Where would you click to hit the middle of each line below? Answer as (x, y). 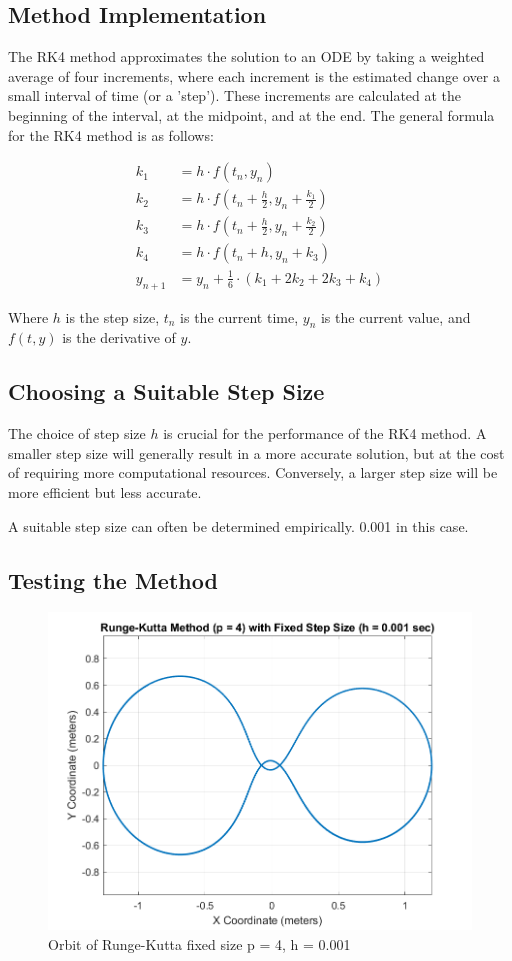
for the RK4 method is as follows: (111, 134)
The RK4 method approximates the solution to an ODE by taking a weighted (246, 56)
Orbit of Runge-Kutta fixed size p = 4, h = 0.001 (199, 943)
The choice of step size (77, 433)
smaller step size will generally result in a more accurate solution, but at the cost (256, 452)
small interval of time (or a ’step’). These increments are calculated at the (235, 95)
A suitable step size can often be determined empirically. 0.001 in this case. (238, 525)
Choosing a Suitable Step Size (166, 391)
